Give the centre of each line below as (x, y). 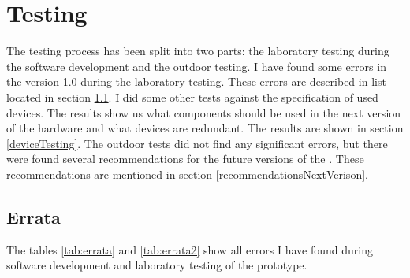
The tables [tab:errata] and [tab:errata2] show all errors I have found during (190, 249)
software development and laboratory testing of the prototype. (157, 265)
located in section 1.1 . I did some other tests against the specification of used (192, 96)
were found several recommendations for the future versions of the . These (185, 159)
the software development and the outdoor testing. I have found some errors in (196, 66)
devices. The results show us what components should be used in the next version (204, 112)
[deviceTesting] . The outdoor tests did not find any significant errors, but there (197, 143)
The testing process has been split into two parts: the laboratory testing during (198, 51)
